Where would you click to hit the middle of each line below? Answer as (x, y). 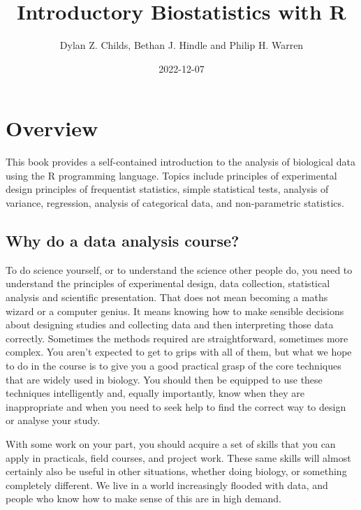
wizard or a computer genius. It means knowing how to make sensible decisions (175, 311)
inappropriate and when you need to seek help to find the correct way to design (176, 406)
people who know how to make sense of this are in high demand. (143, 498)
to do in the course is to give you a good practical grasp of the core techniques (174, 365)
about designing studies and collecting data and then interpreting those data (170, 325)
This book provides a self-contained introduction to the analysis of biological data (181, 162)
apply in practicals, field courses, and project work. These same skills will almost (178, 457)
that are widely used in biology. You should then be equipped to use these (164, 379)
